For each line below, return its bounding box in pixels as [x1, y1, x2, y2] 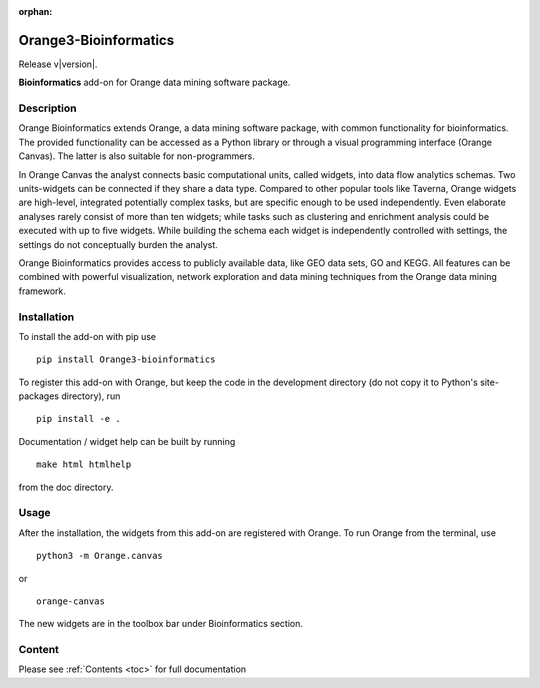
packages [18, 390, 60, 402]
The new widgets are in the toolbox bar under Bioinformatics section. [18, 618, 304, 630]
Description [18, 101, 77, 115]
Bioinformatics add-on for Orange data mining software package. [18, 76, 291, 89]
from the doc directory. [18, 481, 114, 493]
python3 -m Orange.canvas [36, 550, 164, 562]
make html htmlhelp [36, 459, 132, 470]
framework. [18, 285, 67, 297]
